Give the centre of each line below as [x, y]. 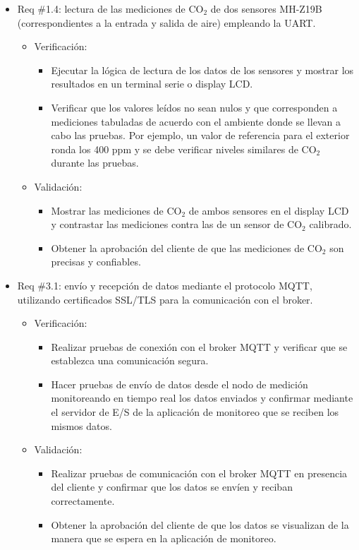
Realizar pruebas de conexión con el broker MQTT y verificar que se [199, 346]
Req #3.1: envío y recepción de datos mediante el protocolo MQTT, [165, 285]
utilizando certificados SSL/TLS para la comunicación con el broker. [165, 299]
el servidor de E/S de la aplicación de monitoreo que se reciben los [195, 412]
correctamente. [83, 501]
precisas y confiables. [96, 262]
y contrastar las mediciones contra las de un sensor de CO [177, 224]
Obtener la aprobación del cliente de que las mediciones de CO [187, 247]
